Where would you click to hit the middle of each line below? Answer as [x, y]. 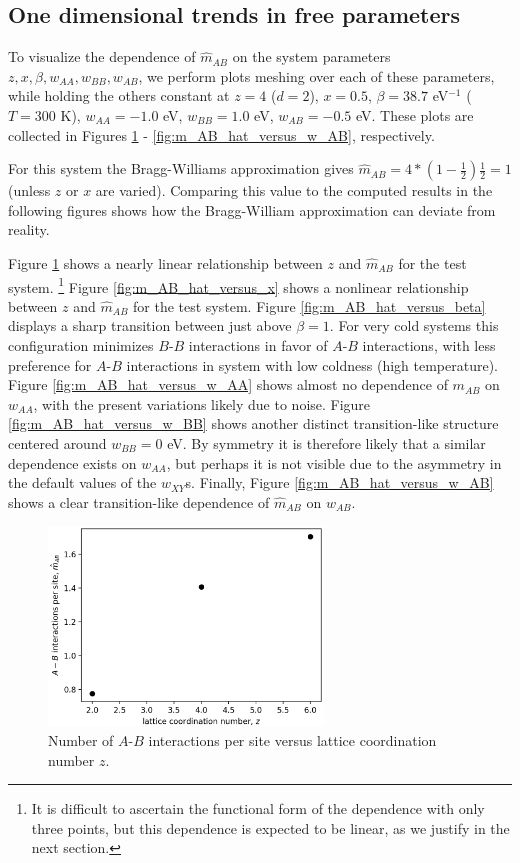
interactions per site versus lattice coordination [292, 740]
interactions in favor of [258, 344]
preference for [50, 364]
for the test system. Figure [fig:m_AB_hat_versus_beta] [309, 305]
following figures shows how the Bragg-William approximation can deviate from [252, 209]
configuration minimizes [81, 344]
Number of [81, 740]
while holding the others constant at [119, 95]
